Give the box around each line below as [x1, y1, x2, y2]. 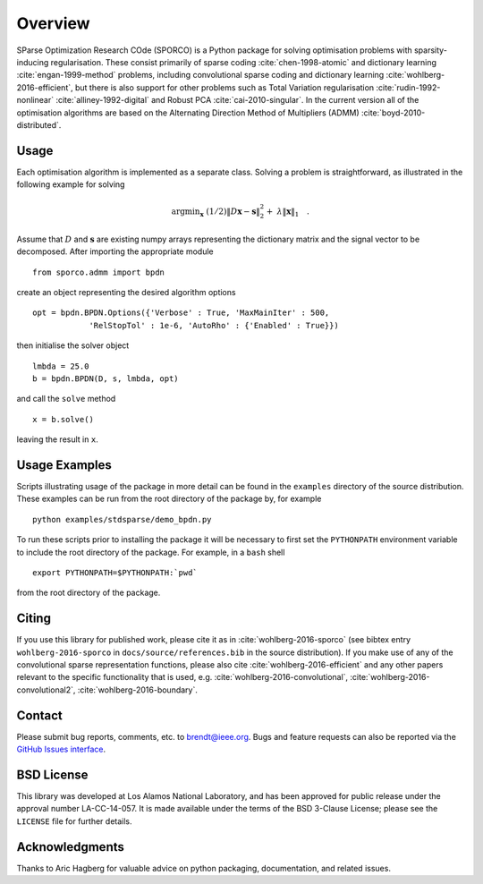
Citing [16, 611, 51, 626]
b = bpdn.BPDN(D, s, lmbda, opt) [32, 373, 179, 384]
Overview [16, 13, 90, 33]
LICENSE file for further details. [16, 815, 133, 827]
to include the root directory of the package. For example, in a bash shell [16, 547, 285, 557]
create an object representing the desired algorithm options [16, 286, 236, 297]
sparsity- [413, 45, 447, 55]
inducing [16, 56, 49, 67]
